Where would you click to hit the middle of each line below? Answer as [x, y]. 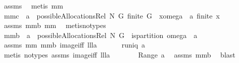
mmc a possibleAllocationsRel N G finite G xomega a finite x [112, 15]
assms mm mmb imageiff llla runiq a [75, 45]
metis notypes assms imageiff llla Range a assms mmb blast [119, 54]
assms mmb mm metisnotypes [55, 25]
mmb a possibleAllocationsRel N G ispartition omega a [101, 35]
